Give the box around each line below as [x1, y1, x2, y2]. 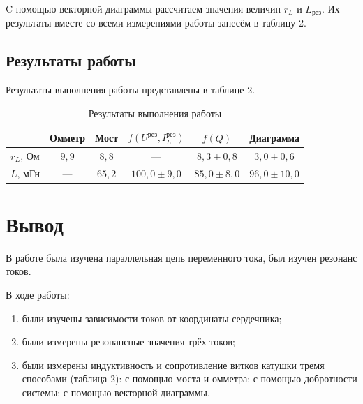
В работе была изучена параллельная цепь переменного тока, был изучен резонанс [6, 250, 357, 264]
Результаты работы [6, 50, 136, 71]
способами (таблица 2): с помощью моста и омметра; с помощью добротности [22, 371, 357, 386]
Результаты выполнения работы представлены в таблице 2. [6, 82, 255, 97]
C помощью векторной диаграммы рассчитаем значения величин [6, 1, 281, 15]
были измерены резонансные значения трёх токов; [22, 334, 235, 349]
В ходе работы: [6, 287, 70, 301]
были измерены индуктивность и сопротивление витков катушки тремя [22, 357, 325, 372]
